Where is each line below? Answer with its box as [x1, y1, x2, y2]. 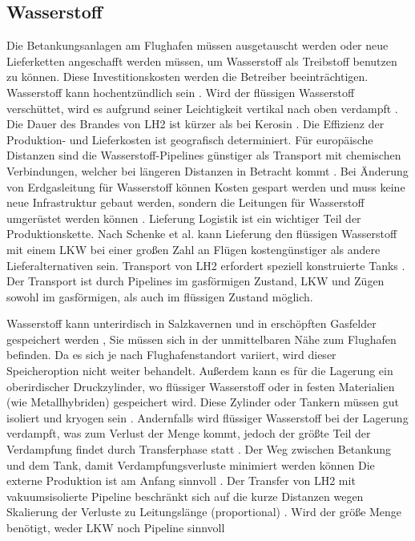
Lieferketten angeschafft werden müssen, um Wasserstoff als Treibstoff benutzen [6, 52, 397, 69]
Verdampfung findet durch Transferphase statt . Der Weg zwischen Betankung [6, 441, 392, 458]
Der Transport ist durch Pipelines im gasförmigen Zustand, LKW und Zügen [6, 273, 385, 289]
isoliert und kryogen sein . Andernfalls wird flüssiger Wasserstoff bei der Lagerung [6, 409, 409, 426]
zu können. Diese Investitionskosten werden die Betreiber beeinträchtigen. [6, 68, 369, 85]
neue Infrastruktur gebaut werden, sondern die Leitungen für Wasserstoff [6, 194, 365, 211]
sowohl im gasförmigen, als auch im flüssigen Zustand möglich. [6, 288, 313, 305]
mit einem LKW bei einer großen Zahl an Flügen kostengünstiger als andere [6, 240, 381, 257]
